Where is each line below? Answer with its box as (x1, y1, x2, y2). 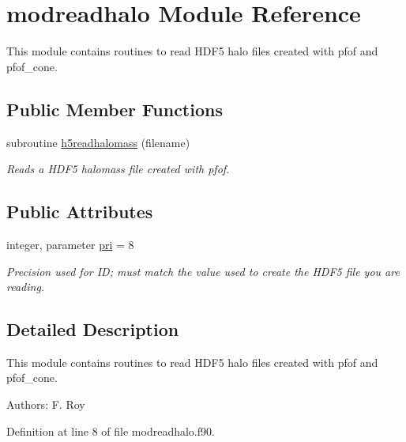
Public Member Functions (6, 96, 223, 121)
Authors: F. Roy (6, 396, 85, 413)
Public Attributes (6, 199, 153, 224)
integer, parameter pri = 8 (6, 236, 134, 252)
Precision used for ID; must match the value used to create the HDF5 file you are (6, 263, 400, 279)
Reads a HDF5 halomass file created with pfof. (6, 161, 230, 177)
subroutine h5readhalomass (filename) (6, 134, 190, 150)
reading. (6, 278, 45, 295)
